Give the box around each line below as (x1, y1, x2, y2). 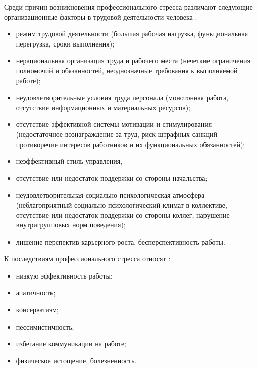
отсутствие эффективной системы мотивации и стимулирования (16, 119, 212, 129)
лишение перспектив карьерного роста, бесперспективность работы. (16, 236, 225, 247)
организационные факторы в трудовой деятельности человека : (4, 11, 197, 22)
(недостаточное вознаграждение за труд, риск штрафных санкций (16, 128, 218, 139)
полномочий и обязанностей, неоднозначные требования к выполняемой (16, 65, 238, 75)
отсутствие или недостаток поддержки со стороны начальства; (16, 172, 208, 183)
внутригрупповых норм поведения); (16, 219, 126, 230)
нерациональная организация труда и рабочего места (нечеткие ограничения (16, 55, 250, 66)
